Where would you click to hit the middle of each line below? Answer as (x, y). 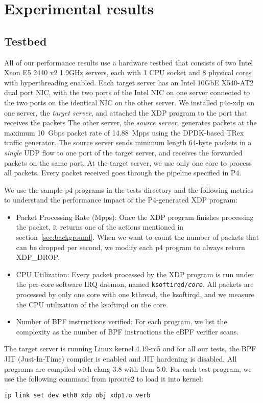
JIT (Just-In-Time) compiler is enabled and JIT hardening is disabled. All (121, 359)
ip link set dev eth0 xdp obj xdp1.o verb (77, 395)
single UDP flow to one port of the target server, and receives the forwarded (123, 152)
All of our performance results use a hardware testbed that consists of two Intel (129, 62)
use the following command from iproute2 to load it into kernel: (104, 379)
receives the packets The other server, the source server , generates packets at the (130, 122)
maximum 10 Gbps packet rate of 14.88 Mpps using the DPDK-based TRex (124, 132)
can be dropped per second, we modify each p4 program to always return (130, 247)
